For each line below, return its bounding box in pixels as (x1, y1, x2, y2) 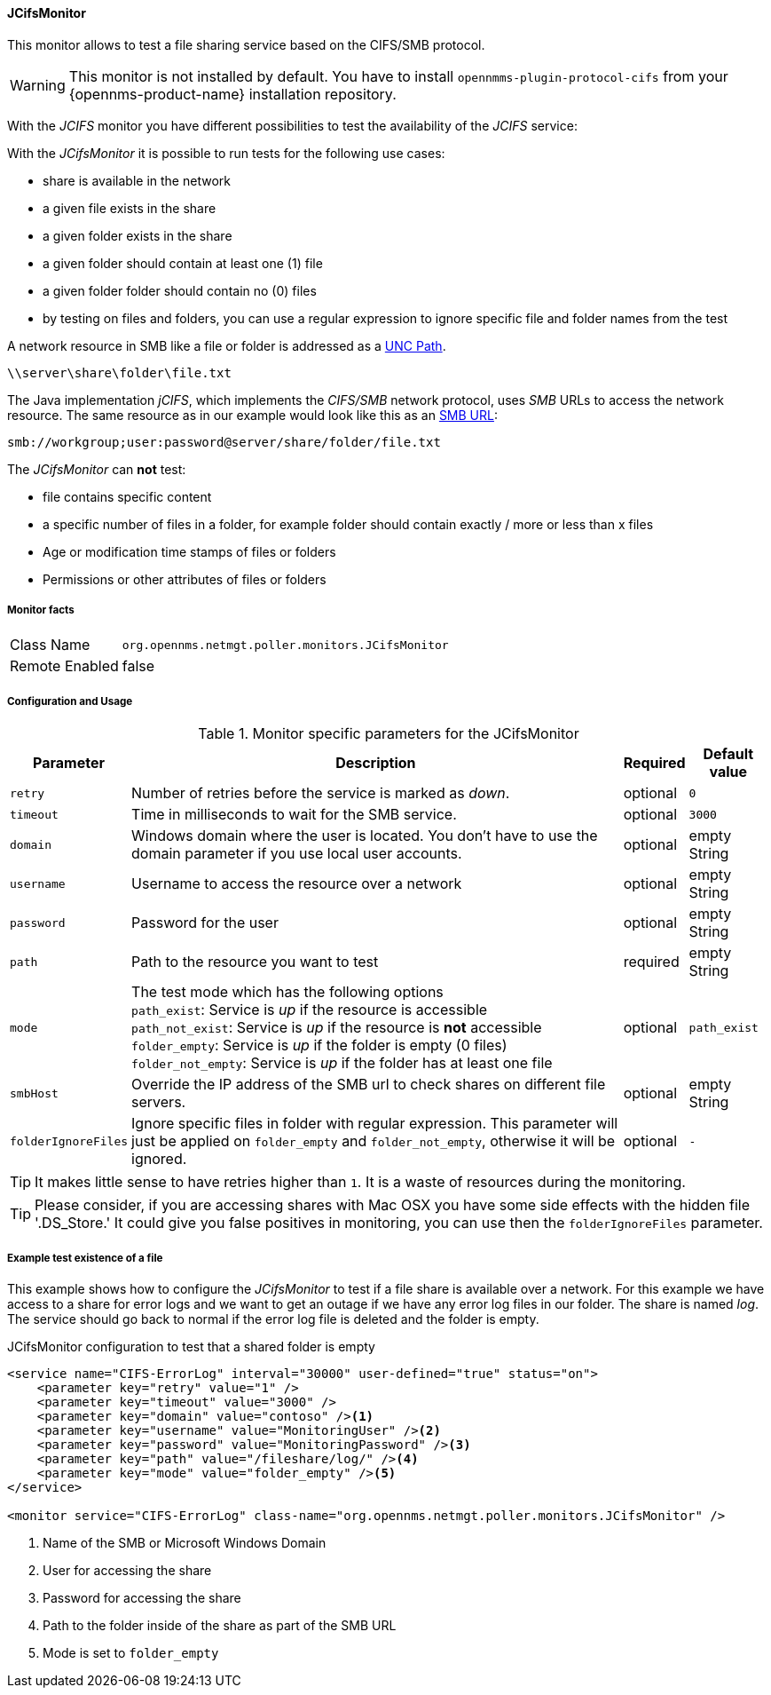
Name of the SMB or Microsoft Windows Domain (43, 1534, 326, 1550)
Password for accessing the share (43, 1589, 241, 1605)
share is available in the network (43, 172, 231, 188)
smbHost (10, 1086, 59, 1100)
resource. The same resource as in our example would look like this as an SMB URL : (7, 407, 498, 423)
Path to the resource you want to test (131, 953, 379, 971)
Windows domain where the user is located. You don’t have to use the (131, 827, 598, 845)
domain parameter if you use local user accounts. (131, 844, 462, 863)
